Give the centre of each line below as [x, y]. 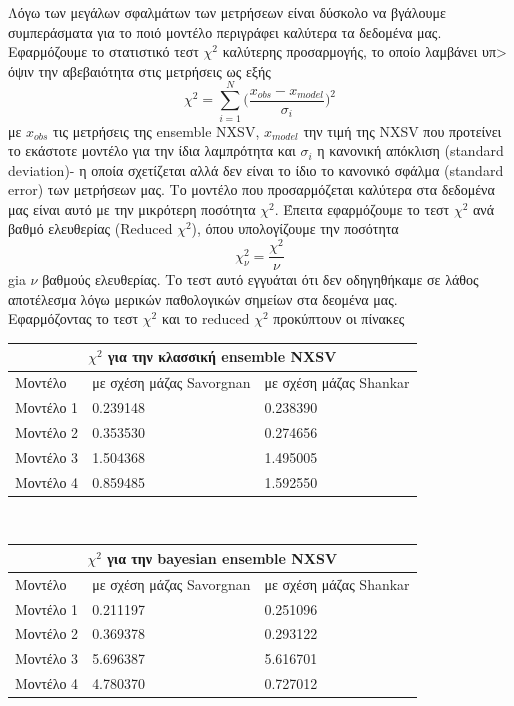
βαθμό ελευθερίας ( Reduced [90, 228]
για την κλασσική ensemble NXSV [222, 356]
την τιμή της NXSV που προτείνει [402, 130]
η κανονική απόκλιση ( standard [410, 150]
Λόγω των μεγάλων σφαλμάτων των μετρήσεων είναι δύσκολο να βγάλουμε [227, 12]
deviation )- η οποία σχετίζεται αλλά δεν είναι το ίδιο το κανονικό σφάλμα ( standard [256, 169]
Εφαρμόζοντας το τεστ [73, 318]
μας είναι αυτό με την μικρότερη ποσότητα [132, 208]
